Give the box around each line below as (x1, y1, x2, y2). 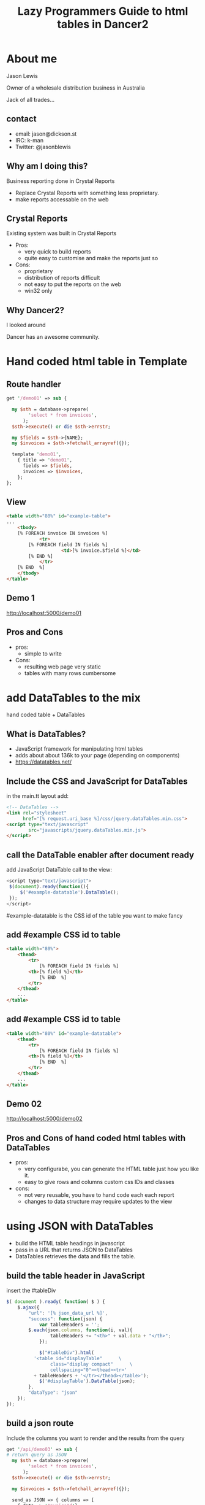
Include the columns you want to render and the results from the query (6, 1434, 185, 1442)
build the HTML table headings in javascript (15, 1240, 125, 1247)
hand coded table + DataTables (6, 711, 86, 719)
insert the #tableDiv (6, 1287, 56, 1294)
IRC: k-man (15, 136, 44, 144)
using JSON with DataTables (6, 1220, 154, 1233)
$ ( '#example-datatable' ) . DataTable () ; (20, 889, 119, 896)
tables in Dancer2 (57, 17, 149, 31)
